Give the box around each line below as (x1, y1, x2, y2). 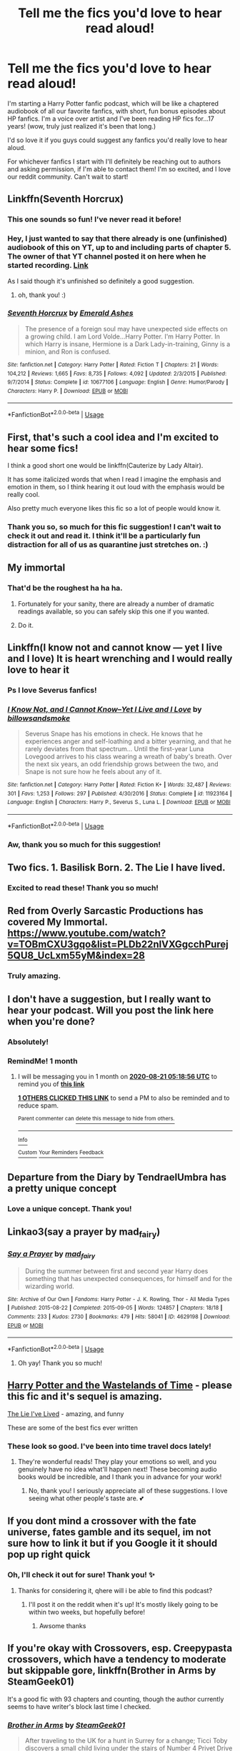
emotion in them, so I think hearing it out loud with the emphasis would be (7, 482, 225, 491)
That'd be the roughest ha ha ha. (7, 583, 123, 593)
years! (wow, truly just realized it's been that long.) (7, 121, 156, 130)
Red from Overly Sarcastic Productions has (7, 905, 204, 917)
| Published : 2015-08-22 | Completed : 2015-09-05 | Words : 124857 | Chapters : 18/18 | (7, 1305, 223, 1312)
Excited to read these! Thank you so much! (7, 883, 159, 893)
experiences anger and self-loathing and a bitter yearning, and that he (24, 737, 232, 746)
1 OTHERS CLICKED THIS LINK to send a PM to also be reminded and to (17, 1093, 230, 1102)
